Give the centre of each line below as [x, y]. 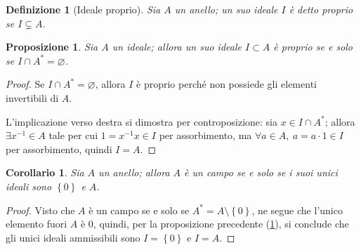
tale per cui [73, 135]
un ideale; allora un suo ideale [177, 47]
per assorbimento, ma [205, 135]
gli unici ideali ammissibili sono [73, 237]
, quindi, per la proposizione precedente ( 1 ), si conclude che [221, 224]
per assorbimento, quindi [59, 149]
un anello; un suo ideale [226, 9]
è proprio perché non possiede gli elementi [227, 84]
